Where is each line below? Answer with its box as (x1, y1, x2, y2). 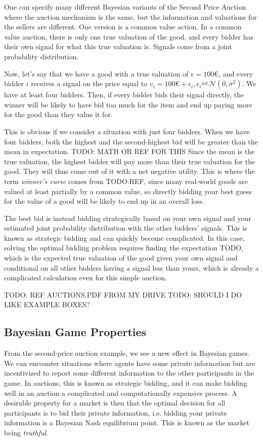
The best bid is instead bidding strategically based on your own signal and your (4, 212, 251, 223)
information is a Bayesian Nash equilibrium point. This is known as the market (4, 417, 249, 428)
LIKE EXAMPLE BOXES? (4, 299, 90, 310)
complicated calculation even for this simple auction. (4, 272, 167, 283)
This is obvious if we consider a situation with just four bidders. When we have (4, 126, 250, 136)
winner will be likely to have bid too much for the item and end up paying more (4, 99, 252, 109)
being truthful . (4, 427, 48, 437)
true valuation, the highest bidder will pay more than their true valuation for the (4, 156, 255, 166)
